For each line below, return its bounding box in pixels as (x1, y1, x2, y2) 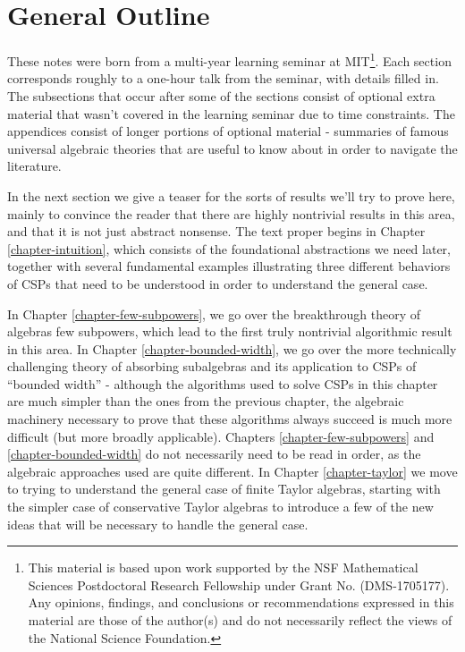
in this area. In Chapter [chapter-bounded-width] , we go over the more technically (7, 339, 457, 358)
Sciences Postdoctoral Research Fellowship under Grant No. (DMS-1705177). (28, 575, 450, 594)
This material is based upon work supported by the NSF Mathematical (28, 558, 418, 577)
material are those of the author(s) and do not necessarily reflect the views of (28, 611, 452, 629)
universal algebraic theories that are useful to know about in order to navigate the (7, 139, 458, 157)
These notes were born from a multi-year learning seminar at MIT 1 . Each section (7, 49, 452, 70)
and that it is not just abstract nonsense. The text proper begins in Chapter (7, 222, 426, 241)
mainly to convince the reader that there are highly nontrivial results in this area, (7, 204, 455, 223)
